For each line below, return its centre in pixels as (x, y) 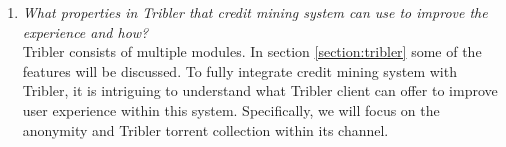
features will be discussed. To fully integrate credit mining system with (239, 70)
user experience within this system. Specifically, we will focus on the (231, 109)
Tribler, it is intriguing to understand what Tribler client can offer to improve (260, 90)
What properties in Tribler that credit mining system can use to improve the (255, 12)
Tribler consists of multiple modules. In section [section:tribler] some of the (252, 51)
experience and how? (85, 31)
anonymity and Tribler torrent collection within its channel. (205, 129)
